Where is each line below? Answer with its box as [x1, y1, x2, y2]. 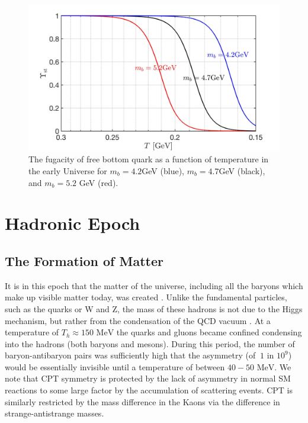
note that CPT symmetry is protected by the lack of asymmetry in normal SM [5, 372, 291, 384]
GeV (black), [219, 164, 265, 177]
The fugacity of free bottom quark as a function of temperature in [28, 153, 269, 165]
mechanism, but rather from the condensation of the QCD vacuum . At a [5, 314, 271, 326]
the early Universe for [28, 164, 107, 177]
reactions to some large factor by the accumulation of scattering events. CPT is [5, 384, 293, 396]
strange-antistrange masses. [5, 407, 104, 419]
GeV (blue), [142, 164, 184, 177]
